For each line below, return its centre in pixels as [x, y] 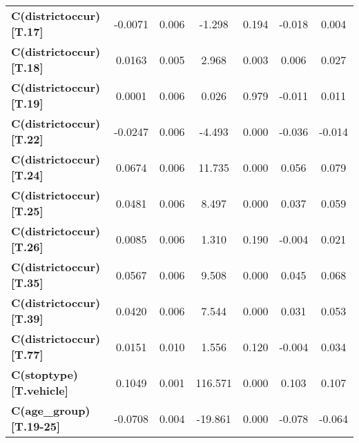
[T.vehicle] [40, 390]
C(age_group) [51, 410]
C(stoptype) [45, 374]
